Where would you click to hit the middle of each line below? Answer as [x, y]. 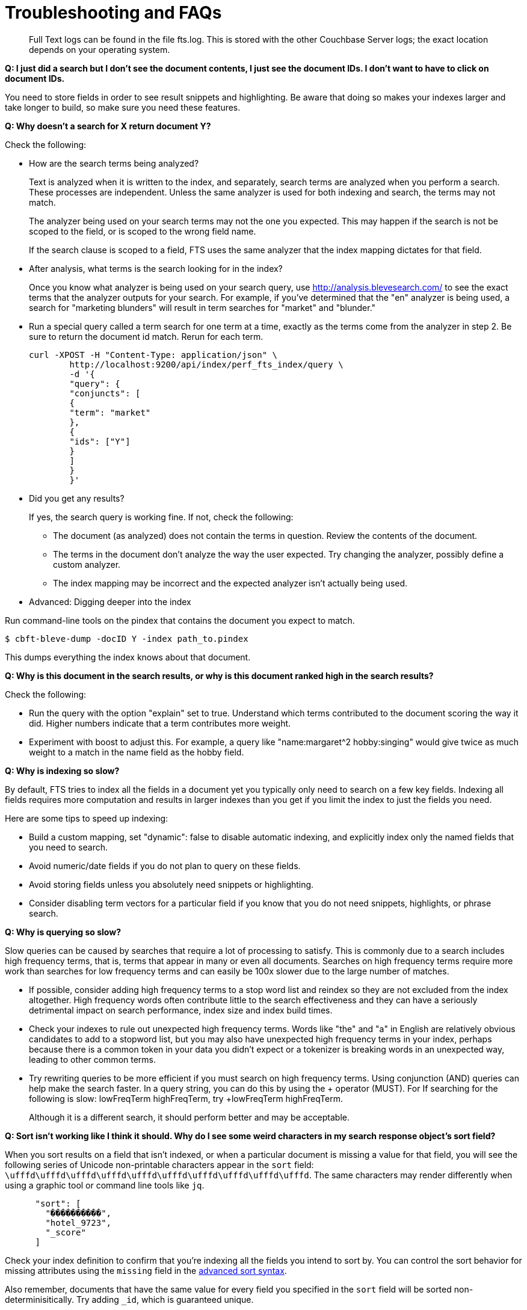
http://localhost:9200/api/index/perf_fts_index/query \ [206, 364]
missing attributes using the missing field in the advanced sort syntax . [146, 1270]
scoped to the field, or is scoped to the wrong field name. [143, 231]
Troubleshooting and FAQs [113, 13]
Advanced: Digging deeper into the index [110, 601]
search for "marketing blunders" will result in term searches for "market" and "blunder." [202, 307]
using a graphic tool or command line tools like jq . [105, 1185]
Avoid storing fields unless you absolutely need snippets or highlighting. [171, 884]
